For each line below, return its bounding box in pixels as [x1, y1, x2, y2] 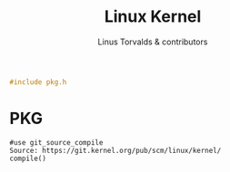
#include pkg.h [9, 77, 67, 87]
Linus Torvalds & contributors [97, 36, 208, 47]
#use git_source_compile [9, 138, 104, 147]
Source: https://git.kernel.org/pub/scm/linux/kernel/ [9, 146, 222, 155]
